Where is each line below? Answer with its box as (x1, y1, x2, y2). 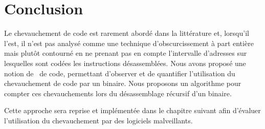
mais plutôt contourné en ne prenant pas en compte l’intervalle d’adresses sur (4, 48, 247, 58)
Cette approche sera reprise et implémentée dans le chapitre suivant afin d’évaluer (4, 105, 261, 116)
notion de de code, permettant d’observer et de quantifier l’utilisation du (4, 68, 235, 78)
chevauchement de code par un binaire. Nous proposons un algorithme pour (4, 78, 241, 89)
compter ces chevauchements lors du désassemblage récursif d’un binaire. (4, 88, 232, 98)
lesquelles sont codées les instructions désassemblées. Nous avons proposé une (4, 57, 246, 68)
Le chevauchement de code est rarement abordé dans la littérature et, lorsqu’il (4, 28, 249, 38)
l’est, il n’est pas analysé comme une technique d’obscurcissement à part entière (4, 37, 254, 48)
